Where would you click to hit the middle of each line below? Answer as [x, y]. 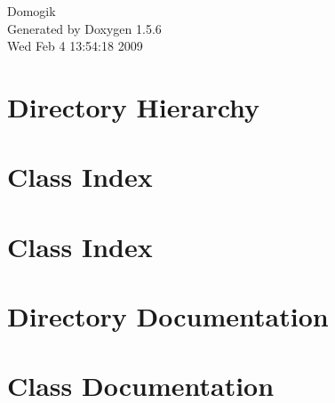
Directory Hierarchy [134, 106]
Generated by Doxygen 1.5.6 [84, 28]
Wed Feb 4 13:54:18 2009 [75, 46]
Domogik [32, 11]
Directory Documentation [168, 316]
